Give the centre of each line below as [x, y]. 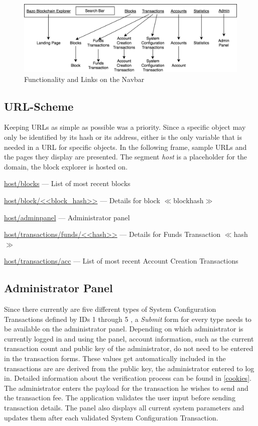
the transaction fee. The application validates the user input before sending [120, 398]
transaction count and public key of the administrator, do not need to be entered [129, 348]
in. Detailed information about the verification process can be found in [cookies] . [128, 378]
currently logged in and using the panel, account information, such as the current [129, 338]
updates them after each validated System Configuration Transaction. [111, 417]
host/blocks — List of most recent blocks [67, 183]
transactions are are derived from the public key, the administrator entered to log [129, 368]
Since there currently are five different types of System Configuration [110, 309]
